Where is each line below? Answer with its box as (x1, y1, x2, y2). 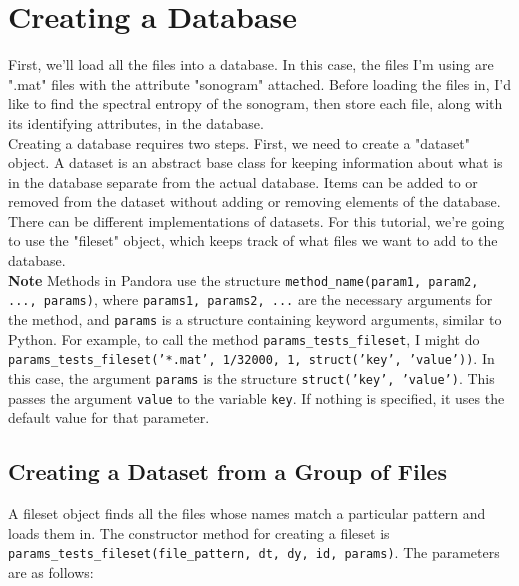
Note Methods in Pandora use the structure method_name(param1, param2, (8, 269, 479, 290)
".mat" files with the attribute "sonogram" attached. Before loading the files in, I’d (8, 73, 511, 94)
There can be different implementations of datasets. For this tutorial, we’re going (8, 210, 505, 231)
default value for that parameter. (8, 407, 210, 428)
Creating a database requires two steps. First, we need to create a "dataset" (8, 132, 470, 153)
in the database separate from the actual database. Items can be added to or (8, 171, 478, 192)
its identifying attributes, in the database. (8, 112, 264, 133)
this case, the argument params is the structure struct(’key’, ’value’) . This (8, 367, 495, 388)
